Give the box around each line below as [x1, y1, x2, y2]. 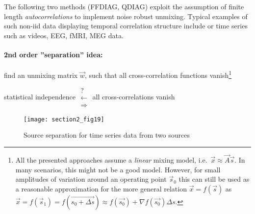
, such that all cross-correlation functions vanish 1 [84, 69, 232, 80]
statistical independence [4, 91, 76, 101]
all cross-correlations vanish [92, 91, 175, 101]
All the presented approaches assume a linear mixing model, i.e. [15, 154, 207, 165]
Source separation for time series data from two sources [24, 130, 190, 140]
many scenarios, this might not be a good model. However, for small [15, 164, 221, 174]
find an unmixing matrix [4, 70, 78, 80]
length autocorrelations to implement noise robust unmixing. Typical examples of [4, 11, 248, 21]
